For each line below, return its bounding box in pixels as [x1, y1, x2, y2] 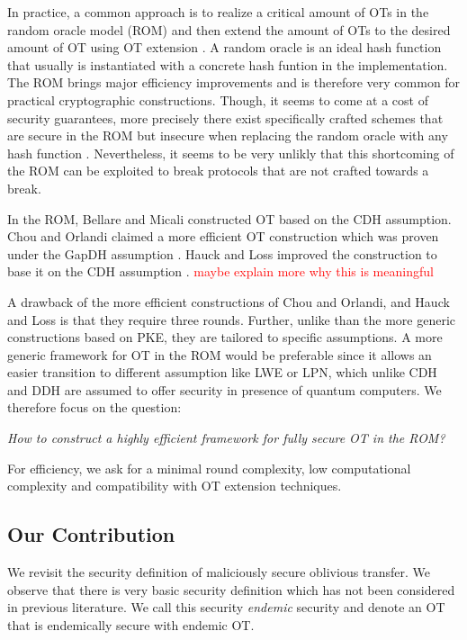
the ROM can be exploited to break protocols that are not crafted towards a [7, 161, 429, 180]
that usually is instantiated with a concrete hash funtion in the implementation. [7, 55, 448, 74]
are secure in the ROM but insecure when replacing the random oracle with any [7, 126, 448, 145]
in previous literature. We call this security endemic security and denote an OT [7, 598, 445, 617]
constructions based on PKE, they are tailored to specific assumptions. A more [7, 328, 443, 347]
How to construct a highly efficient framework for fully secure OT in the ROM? [7, 428, 445, 447]
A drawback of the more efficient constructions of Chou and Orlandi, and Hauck [7, 292, 450, 311]
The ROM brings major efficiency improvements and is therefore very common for [7, 73, 461, 92]
